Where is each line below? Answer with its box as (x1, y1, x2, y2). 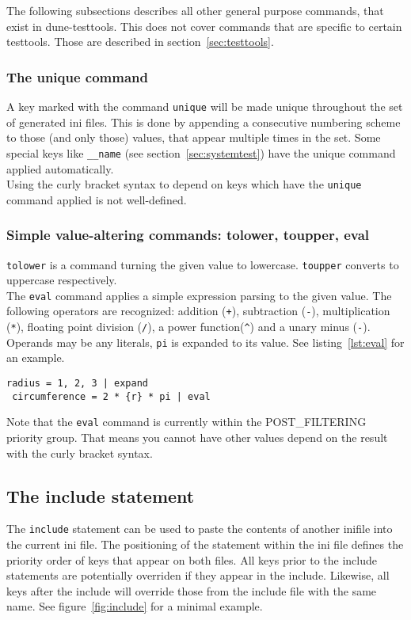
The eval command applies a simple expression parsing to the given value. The (6, 287, 392, 303)
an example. (6, 349, 65, 366)
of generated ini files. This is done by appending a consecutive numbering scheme (6, 113, 401, 130)
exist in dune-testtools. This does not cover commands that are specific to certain (6, 17, 402, 34)
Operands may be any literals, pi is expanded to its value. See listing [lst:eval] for (6, 333, 405, 350)
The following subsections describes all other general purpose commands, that (6, 2, 384, 18)
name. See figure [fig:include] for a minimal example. (6, 598, 263, 614)
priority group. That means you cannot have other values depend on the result (6, 429, 388, 445)
